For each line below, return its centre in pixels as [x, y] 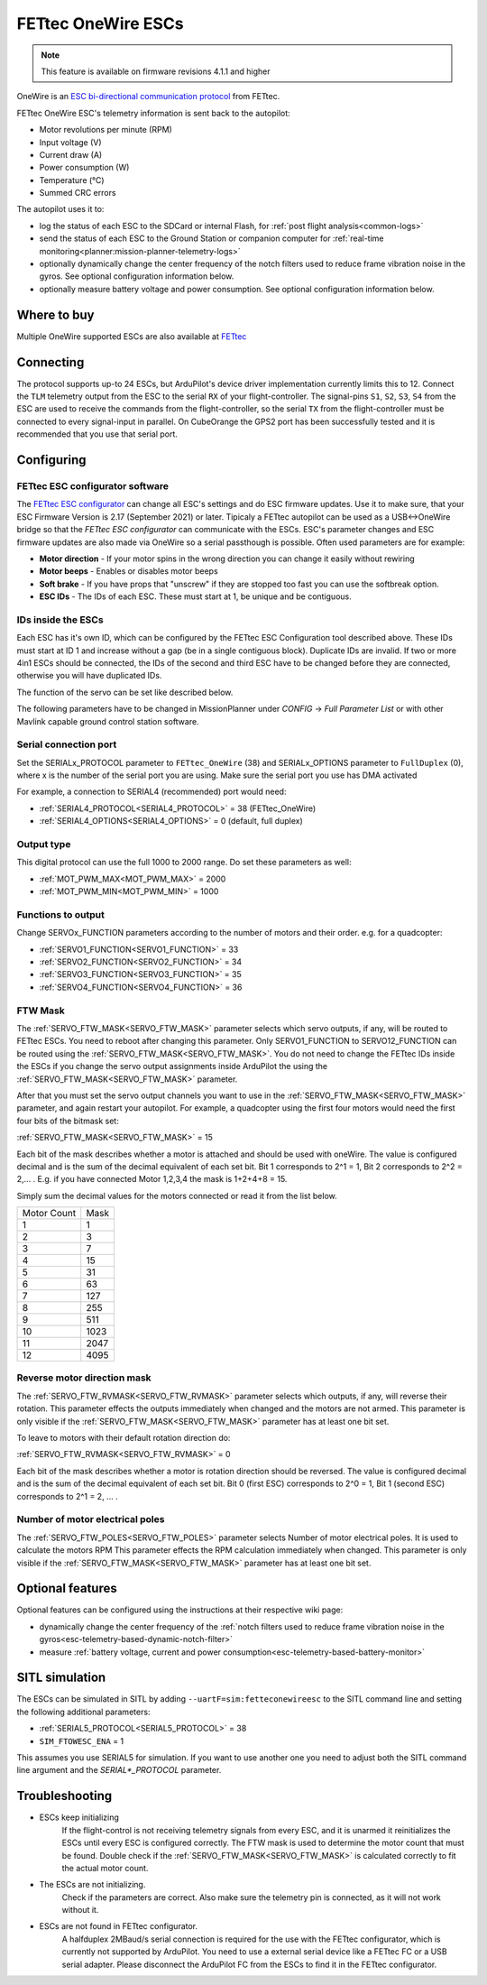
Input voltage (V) [71, 142]
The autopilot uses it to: [60, 209]
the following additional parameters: [83, 1712]
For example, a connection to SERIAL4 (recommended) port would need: [152, 792]
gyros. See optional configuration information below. [137, 276]
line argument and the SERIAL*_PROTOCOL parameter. [119, 1770]
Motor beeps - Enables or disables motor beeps [129, 571]
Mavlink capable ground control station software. [108, 721]
